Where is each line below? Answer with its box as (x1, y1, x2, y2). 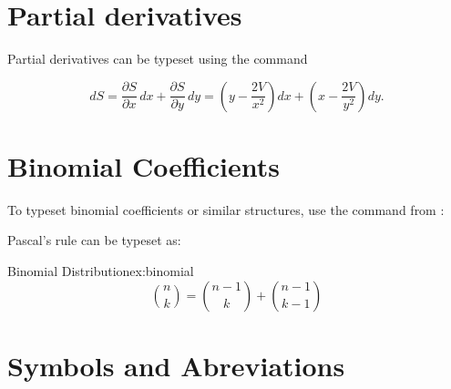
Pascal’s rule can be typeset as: (7, 230, 181, 250)
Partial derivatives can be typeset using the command (7, 49, 308, 68)
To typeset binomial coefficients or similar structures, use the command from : (7, 200, 445, 219)
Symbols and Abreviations (7, 346, 345, 384)
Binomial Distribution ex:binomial (7, 261, 194, 281)
